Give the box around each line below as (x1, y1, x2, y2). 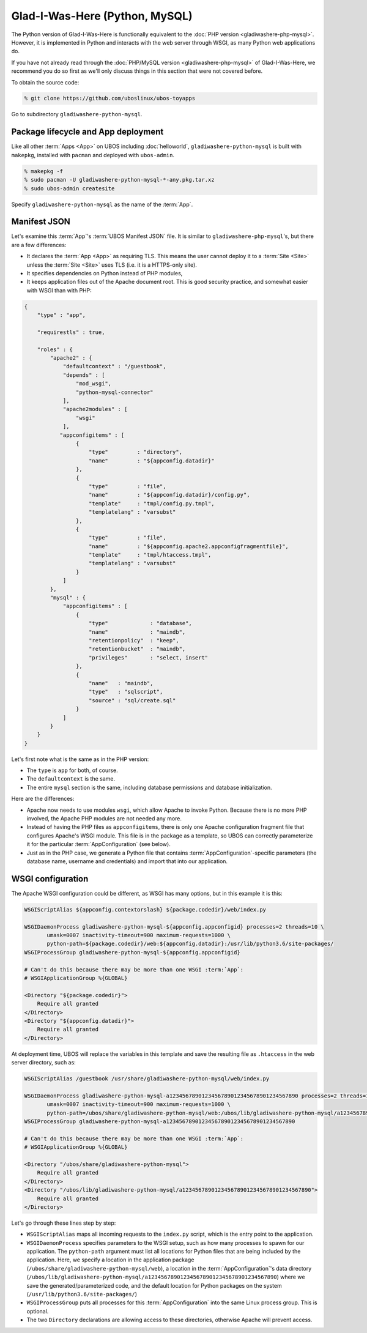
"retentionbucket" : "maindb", (89, 645, 186, 653)
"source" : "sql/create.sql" (89, 697, 176, 704)
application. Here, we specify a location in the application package (26, 1256, 195, 1263)
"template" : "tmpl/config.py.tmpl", (89, 500, 215, 507)
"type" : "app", (37, 312, 86, 319)
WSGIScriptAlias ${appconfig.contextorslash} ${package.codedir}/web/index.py (24, 906, 266, 913)
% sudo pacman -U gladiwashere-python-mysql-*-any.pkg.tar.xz (24, 176, 215, 184)
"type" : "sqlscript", (89, 688, 163, 696)
